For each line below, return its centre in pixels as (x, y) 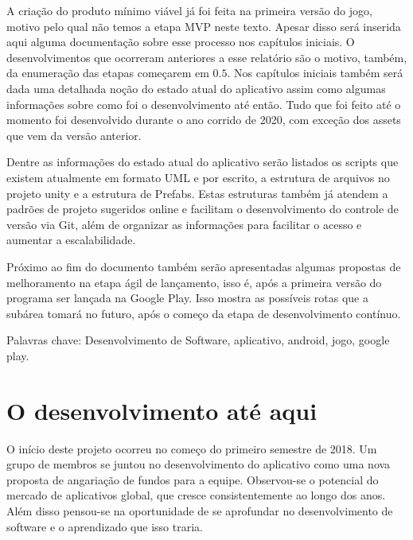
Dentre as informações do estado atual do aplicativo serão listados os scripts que (203, 162)
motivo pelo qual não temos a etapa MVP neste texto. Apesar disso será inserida (204, 26)
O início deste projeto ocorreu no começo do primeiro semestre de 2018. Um (192, 448)
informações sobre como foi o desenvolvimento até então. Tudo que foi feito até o (204, 104)
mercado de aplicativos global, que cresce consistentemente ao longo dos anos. (196, 495)
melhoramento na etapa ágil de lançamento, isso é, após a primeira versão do (194, 282)
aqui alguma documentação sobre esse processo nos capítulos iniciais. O (181, 42)
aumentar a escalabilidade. (71, 240)
